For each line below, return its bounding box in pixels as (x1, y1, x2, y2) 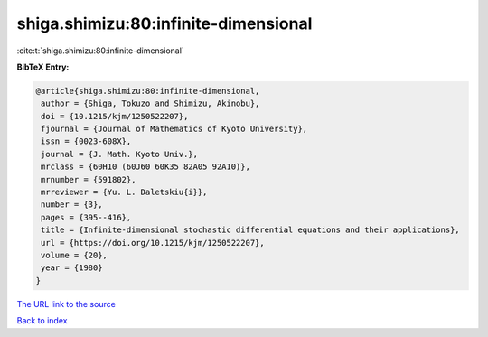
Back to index (16, 315, 68, 326)
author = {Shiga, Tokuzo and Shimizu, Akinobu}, (41, 98, 260, 108)
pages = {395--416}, (41, 212, 132, 222)
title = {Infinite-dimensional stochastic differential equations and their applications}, (41, 225, 460, 235)
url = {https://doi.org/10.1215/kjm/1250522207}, (41, 238, 266, 248)
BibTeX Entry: (16, 61, 70, 72)
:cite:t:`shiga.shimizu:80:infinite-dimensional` (16, 45, 184, 56)
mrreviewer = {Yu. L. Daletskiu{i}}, (41, 187, 208, 198)
